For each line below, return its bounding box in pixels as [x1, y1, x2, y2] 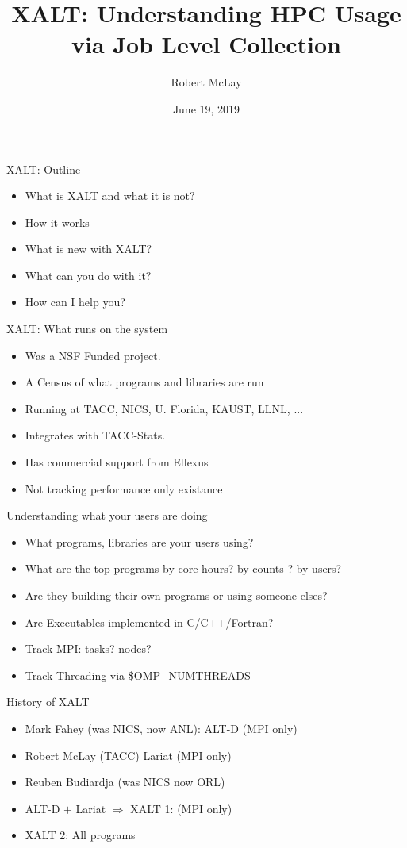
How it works [25, 213, 90, 230]
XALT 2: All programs [25, 827, 136, 843]
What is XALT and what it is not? [25, 187, 195, 204]
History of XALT [6, 693, 90, 710]
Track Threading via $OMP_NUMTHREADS [25, 666, 251, 683]
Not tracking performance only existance [25, 480, 223, 497]
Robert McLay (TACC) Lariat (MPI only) [25, 746, 232, 763]
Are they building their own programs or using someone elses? [25, 587, 328, 603]
